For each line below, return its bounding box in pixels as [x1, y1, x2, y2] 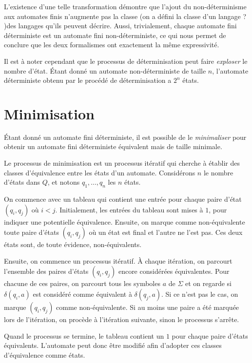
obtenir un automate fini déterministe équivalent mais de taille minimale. [4, 141, 222, 152]
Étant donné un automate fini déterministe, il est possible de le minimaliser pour [4, 132, 247, 142]
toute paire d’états [4, 227, 59, 237]
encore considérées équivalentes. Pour [118, 266, 230, 276]
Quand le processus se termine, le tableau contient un [4, 330, 164, 341]
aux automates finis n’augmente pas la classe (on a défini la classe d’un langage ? [4, 11, 247, 21]
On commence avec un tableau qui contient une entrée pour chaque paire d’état [4, 194, 242, 204]
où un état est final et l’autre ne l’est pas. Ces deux [89, 227, 243, 237]
